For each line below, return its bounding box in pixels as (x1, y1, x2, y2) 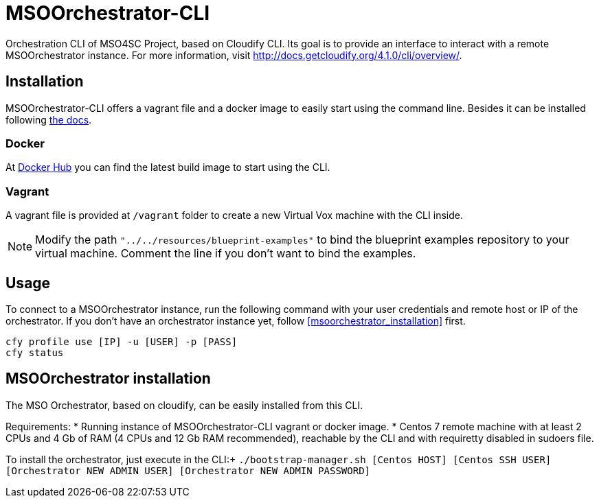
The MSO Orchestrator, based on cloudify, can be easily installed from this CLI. (5, 399, 363, 411)
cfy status (5, 347, 64, 358)
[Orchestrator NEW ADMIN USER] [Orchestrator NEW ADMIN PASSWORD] (5, 465, 371, 476)
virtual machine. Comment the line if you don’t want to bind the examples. (35, 246, 416, 261)
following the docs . (5, 113, 92, 126)
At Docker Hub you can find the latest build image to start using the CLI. (5, 161, 330, 174)
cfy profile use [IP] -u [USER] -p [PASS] (5, 336, 238, 347)
